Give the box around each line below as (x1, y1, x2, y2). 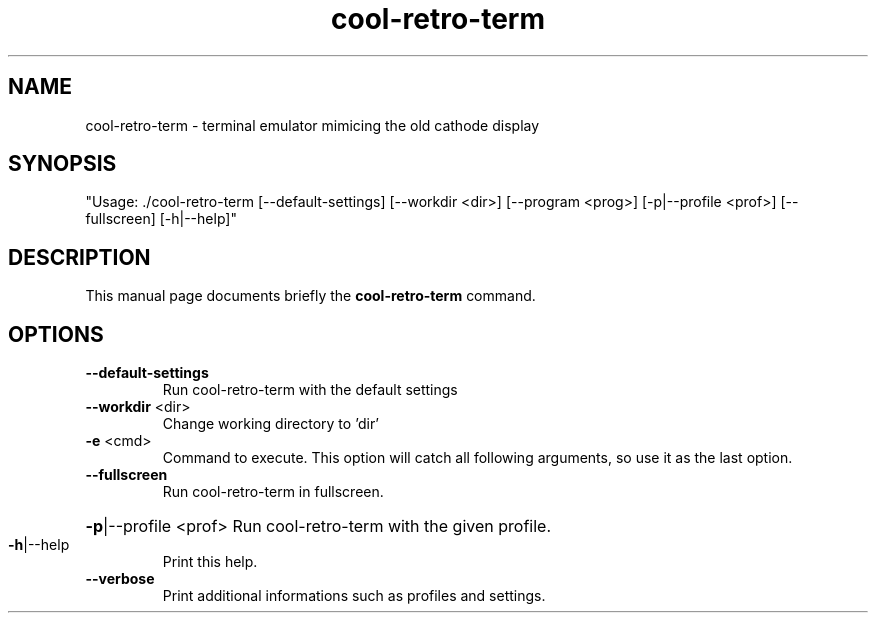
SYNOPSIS (8, 151, 117, 177)
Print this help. (162, 553, 258, 571)
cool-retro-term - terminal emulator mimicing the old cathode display (85, 116, 540, 134)
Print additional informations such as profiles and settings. (162, 587, 546, 605)
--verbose (85, 570, 155, 588)
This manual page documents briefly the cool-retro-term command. (85, 287, 536, 305)
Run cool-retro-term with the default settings (162, 381, 458, 399)
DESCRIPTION (8, 244, 151, 270)
